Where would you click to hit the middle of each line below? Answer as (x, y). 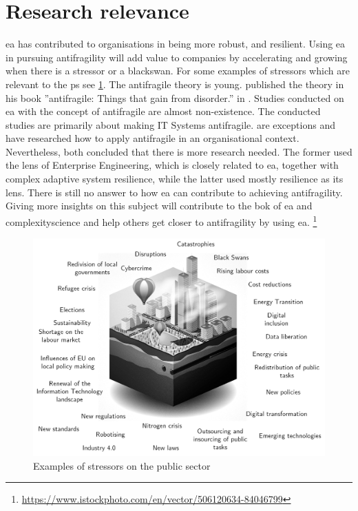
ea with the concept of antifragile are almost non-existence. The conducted (163, 111)
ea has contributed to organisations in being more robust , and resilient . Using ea (176, 44)
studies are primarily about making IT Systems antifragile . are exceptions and (170, 124)
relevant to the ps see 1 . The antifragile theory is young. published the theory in (175, 84)
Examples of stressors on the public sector (122, 465)
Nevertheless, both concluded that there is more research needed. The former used (179, 151)
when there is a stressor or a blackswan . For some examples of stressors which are (178, 71)
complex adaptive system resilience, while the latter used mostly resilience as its (175, 179)
